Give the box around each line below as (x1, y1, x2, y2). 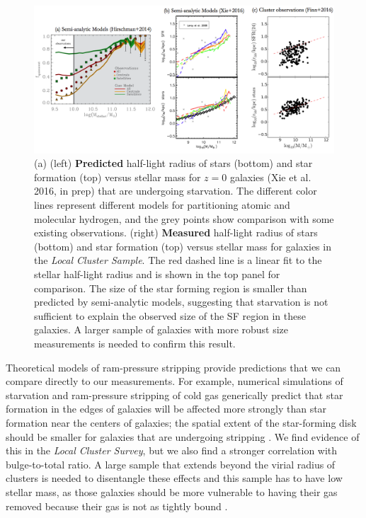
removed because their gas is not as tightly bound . (6, 498, 228, 513)
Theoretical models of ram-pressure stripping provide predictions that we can (6, 359, 341, 374)
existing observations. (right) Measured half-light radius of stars (34, 225, 318, 240)
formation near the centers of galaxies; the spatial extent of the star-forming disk (6, 415, 357, 430)
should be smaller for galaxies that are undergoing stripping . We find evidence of (6, 429, 360, 444)
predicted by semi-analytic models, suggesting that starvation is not (34, 294, 328, 309)
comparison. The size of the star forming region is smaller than (34, 280, 307, 295)
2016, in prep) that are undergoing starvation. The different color (34, 183, 317, 198)
